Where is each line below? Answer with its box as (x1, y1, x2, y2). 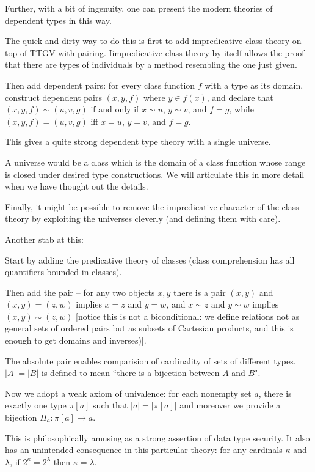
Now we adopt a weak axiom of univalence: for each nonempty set (5, 386, 252, 399)
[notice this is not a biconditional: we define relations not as (76, 309, 300, 322)
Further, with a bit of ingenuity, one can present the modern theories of (5, 2, 273, 14)
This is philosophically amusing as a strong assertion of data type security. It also (5, 431, 310, 444)
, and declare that (206, 90, 273, 103)
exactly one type (5, 399, 67, 411)
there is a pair (173, 286, 226, 298)
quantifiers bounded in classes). (5, 265, 122, 278)
